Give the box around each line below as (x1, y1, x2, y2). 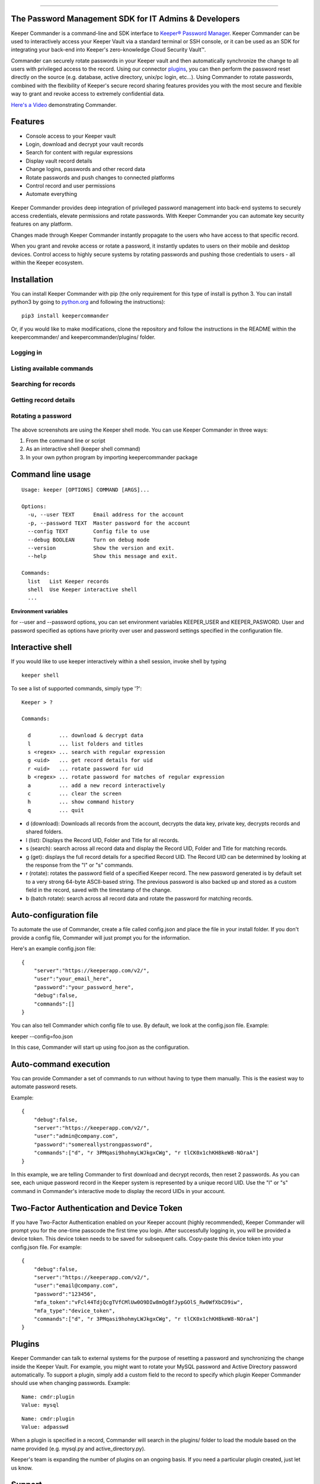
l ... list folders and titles (27, 740, 143, 747)
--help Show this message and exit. (27, 553, 178, 560)
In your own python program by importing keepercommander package (25, 454, 198, 461)
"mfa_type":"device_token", (33, 1307, 116, 1314)
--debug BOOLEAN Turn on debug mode (27, 536, 150, 543)
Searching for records (11, 380, 76, 388)
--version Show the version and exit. (27, 545, 175, 551)
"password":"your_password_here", (33, 984, 135, 991)
